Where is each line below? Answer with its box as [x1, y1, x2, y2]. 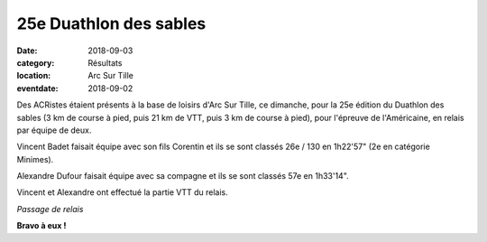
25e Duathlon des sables [16, 14, 207, 33]
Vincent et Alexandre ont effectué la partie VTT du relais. [16, 187, 229, 198]
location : [16, 70, 51, 81]
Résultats [87, 57, 123, 68]
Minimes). [16, 154, 54, 164]
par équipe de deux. [16, 125, 92, 135]
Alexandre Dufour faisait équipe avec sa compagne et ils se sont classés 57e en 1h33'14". [16, 171, 349, 181]
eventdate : [16, 82, 59, 94]
